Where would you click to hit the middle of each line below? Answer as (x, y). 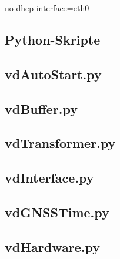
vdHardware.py (52, 246)
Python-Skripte (53, 39)
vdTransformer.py (60, 143)
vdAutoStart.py (53, 74)
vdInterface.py (49, 178)
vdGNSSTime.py (57, 212)
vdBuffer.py (41, 108)
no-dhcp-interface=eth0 (47, 8)
